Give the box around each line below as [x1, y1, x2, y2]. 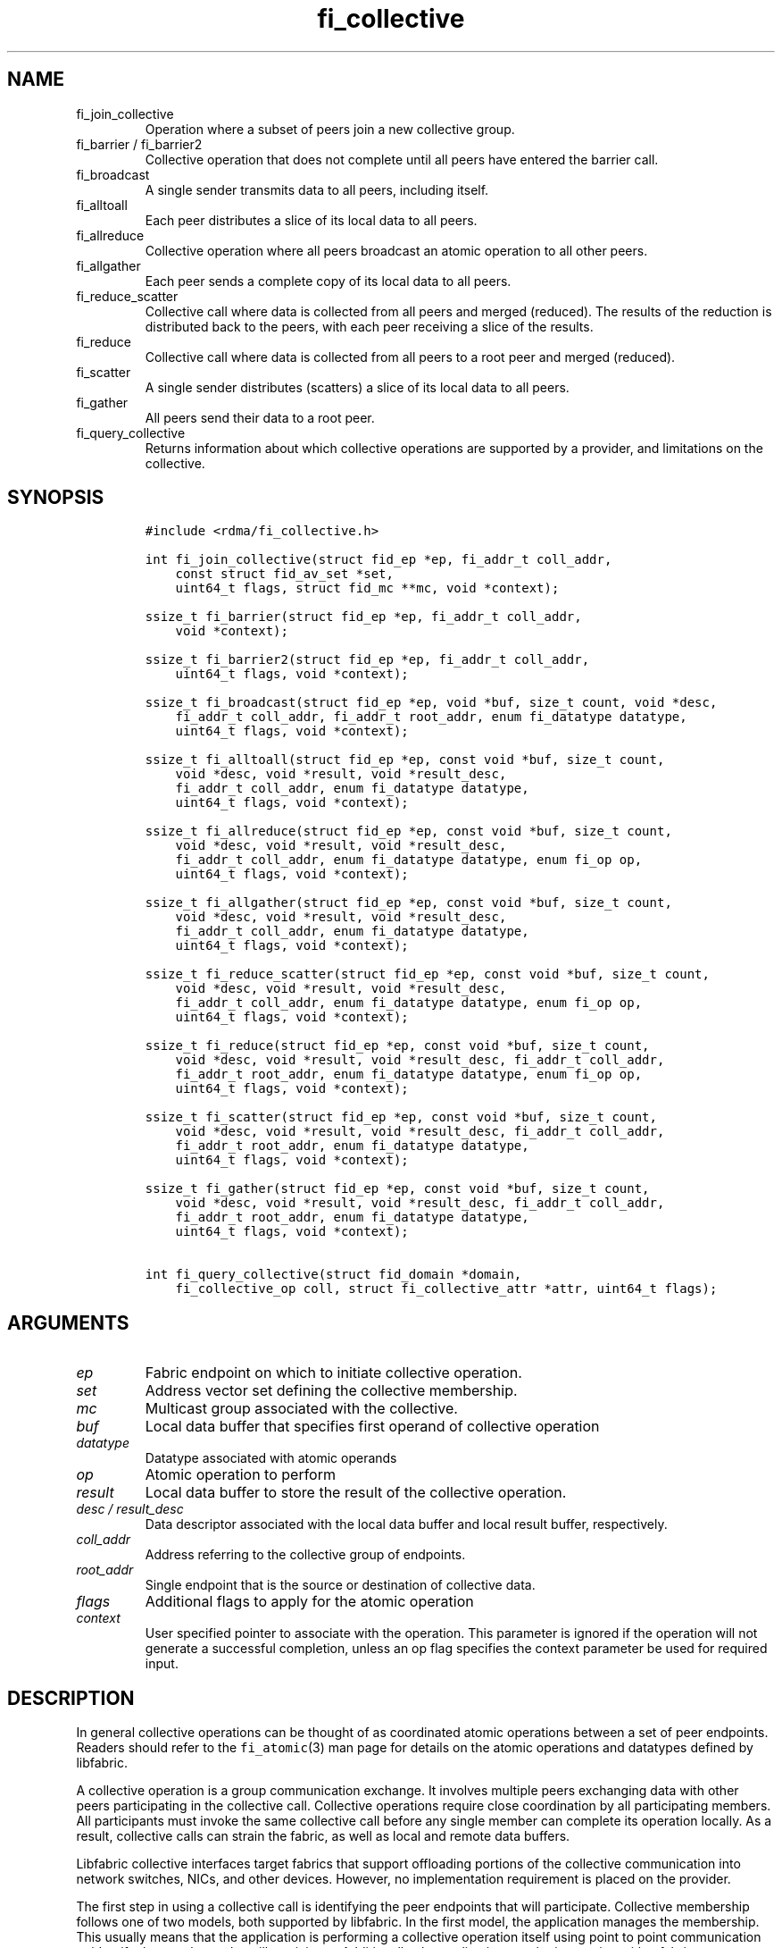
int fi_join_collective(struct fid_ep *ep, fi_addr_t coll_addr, [145, 552, 612, 567]
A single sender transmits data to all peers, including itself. [145, 181, 489, 197]
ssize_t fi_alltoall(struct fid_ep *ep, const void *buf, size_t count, [145, 752, 665, 768]
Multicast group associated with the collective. [145, 1399, 458, 1418]
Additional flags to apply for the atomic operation [145, 1592, 474, 1611]
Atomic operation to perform [145, 1465, 336, 1484]
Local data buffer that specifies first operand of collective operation [145, 1417, 600, 1436]
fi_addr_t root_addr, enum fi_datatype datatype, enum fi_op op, [175, 1067, 643, 1082]
